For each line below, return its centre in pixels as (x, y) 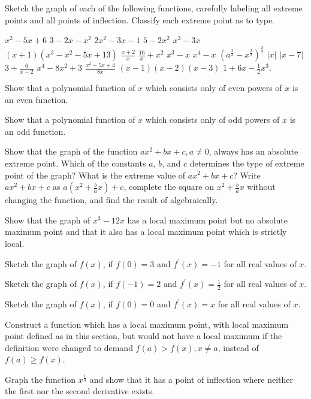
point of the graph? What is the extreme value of (95, 175)
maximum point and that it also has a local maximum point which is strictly (146, 232)
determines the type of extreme (247, 163)
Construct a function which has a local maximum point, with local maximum (147, 324)
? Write (247, 175)
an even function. (37, 99)
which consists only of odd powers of (212, 120)
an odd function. (35, 131)
